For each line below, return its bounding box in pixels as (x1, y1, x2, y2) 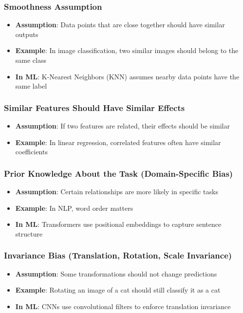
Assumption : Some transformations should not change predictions (15, 268, 217, 278)
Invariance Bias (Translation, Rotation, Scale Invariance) (4, 249, 232, 261)
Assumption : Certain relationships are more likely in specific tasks (15, 186, 218, 196)
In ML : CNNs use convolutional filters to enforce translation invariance (15, 301, 231, 311)
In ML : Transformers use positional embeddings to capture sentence (15, 219, 222, 229)
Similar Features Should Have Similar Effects (4, 101, 185, 113)
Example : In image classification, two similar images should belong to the (15, 45, 239, 55)
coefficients (15, 147, 48, 157)
